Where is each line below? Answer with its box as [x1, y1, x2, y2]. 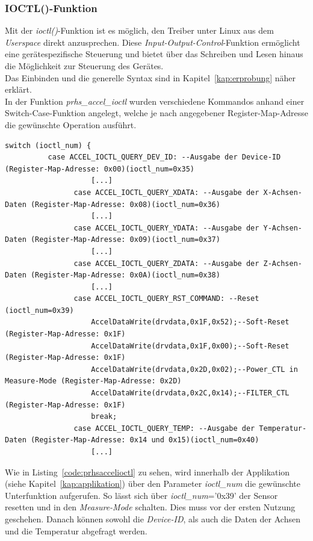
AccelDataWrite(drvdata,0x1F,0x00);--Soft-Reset [91, 341, 290, 350]
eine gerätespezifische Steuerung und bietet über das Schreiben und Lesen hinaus [5, 48, 303, 60]
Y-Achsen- [263, 223, 302, 232]
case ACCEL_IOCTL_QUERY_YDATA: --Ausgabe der [73, 223, 259, 232]
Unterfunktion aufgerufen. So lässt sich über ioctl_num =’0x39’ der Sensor [5, 489, 278, 501]
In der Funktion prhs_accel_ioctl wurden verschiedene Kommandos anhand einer [5, 94, 305, 107]
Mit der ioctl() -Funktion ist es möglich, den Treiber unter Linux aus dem [5, 24, 274, 37]
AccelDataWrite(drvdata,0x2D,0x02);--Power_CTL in [91, 365, 298, 374]
